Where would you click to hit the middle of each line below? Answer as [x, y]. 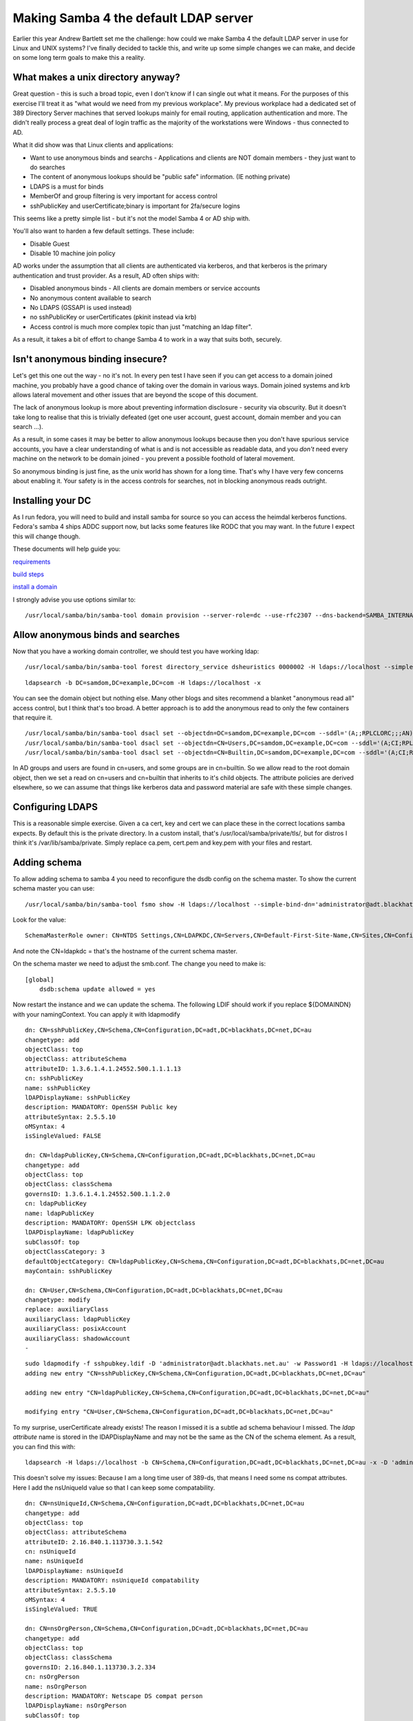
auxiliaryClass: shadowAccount [78, 1338]
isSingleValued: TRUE [61, 1609]
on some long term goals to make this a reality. [79, 58]
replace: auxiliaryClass [67, 1309]
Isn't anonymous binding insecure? [90, 359]
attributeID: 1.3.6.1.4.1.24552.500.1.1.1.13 [103, 1068]
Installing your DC [52, 500]
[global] [40, 980]
